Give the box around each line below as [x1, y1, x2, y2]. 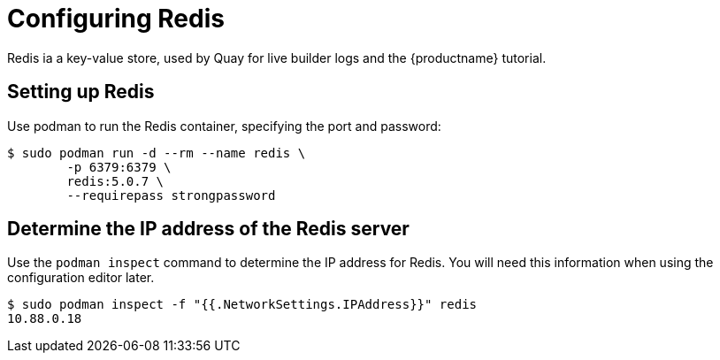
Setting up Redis [7, 80, 155, 103]
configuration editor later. [7, 270, 155, 286]
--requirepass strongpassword [66, 188, 276, 203]
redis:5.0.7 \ [66, 173, 165, 188]
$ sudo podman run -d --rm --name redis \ [7, 145, 306, 160]
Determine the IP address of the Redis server [7, 218, 410, 241]
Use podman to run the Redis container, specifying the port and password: [7, 118, 441, 134]
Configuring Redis [7, 4, 225, 34]
